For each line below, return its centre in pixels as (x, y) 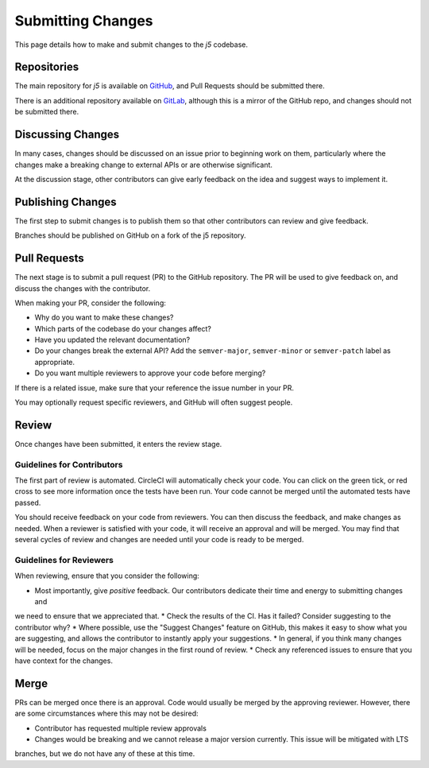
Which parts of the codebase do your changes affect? (123, 328)
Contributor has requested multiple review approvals (120, 728)
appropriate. (55, 362)
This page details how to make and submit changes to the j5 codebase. (131, 45)
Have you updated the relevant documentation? (112, 340)
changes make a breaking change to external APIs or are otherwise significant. (144, 165)
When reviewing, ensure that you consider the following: (107, 576)
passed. (28, 502)
